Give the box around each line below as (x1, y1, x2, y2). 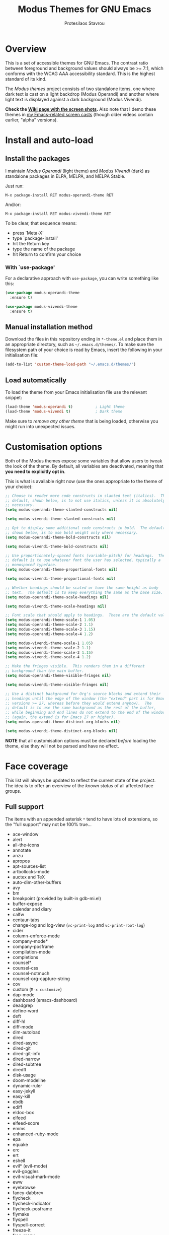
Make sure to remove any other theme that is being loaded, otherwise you (5, 418, 158, 424)
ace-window (12, 831, 39, 837)
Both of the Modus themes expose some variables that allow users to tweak (5, 457, 162, 464)
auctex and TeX (12, 874, 45, 880)
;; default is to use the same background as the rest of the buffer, (5, 705, 156, 711)
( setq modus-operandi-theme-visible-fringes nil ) (5, 673, 112, 678)
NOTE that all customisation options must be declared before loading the (5, 737, 156, 743)
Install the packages (5, 155, 70, 163)
